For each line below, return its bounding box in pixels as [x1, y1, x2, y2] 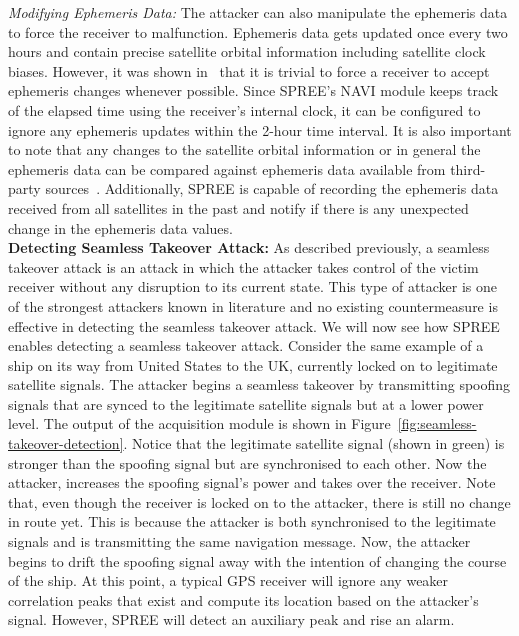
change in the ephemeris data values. [8, 217, 233, 238]
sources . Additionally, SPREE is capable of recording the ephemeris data [45, 178, 499, 199]
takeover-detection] [8, 433, 124, 454]
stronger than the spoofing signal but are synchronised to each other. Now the [8, 452, 487, 473]
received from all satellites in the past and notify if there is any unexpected [8, 197, 469, 218]
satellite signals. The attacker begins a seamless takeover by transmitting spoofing [8, 374, 511, 395]
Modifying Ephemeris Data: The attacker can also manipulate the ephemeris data [8, 2, 508, 22]
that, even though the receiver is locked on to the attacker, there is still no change [8, 491, 511, 512]
